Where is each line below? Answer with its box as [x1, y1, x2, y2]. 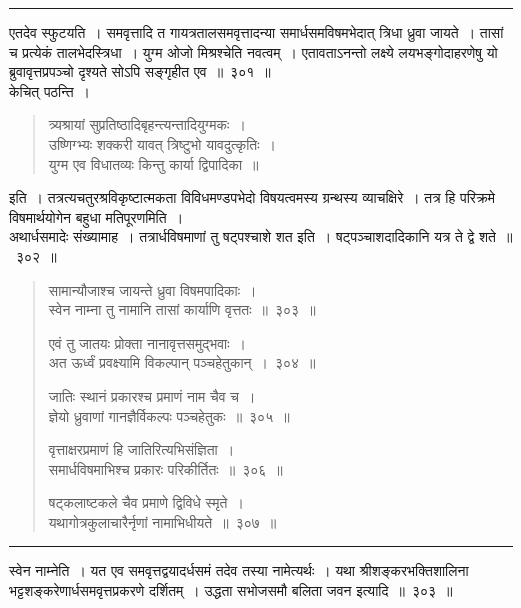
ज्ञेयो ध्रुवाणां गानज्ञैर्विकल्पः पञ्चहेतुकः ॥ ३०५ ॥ [48, 405, 290, 426]
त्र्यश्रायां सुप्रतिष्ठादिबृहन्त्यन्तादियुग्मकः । [48, 114, 246, 135]
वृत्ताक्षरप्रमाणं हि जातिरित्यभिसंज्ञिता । [48, 439, 235, 460]
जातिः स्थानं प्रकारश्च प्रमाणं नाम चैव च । [48, 385, 256, 406]
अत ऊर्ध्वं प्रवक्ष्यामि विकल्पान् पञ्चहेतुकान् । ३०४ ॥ [48, 352, 316, 373]
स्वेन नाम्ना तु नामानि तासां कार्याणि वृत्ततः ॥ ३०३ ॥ [48, 299, 316, 320]
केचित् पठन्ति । [9, 80, 90, 101]
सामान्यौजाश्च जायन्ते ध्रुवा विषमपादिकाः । [48, 279, 257, 300]
